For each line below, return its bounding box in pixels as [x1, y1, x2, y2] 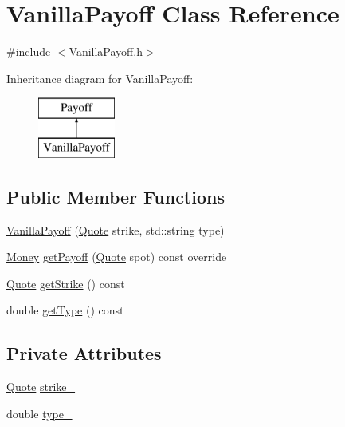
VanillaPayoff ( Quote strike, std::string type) [6, 221, 225, 238]
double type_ [6, 405, 73, 421]
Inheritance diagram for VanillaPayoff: [6, 69, 194, 86]
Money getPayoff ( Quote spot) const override [6, 248, 227, 265]
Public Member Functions [6, 184, 225, 208]
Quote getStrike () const [6, 275, 125, 291]
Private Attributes [6, 341, 162, 366]
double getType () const [6, 302, 124, 318]
